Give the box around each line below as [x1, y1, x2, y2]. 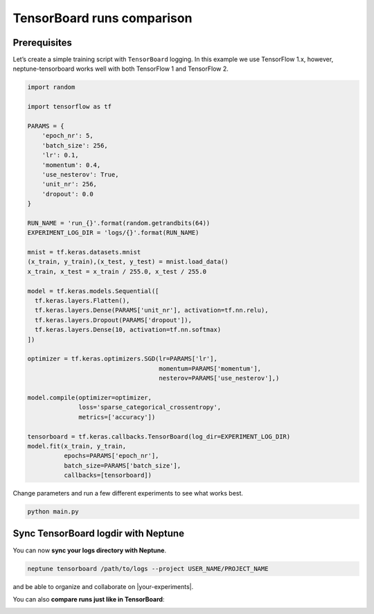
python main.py [27, 508, 79, 516]
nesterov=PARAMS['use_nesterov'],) [159, 374, 280, 383]
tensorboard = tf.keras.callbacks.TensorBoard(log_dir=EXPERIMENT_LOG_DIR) [27, 432, 291, 440]
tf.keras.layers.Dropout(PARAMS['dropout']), [35, 316, 192, 324]
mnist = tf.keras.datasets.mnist [27, 248, 141, 256]
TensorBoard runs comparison [12, 10, 193, 26]
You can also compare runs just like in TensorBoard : [12, 595, 165, 603]
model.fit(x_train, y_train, [27, 442, 127, 450]
